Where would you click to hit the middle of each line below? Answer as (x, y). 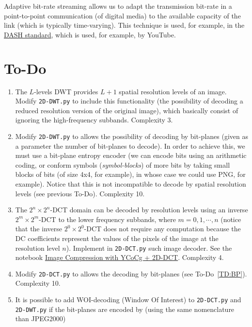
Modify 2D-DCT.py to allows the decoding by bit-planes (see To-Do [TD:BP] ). (131, 273)
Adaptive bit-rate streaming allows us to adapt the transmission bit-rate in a (118, 6)
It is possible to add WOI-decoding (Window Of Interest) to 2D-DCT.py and (128, 300)
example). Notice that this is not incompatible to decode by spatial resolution (131, 183)
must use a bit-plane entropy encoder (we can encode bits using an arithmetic (131, 155)
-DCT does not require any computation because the (162, 229)
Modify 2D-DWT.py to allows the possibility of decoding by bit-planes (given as (132, 136)
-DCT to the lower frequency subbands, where (107, 219)
